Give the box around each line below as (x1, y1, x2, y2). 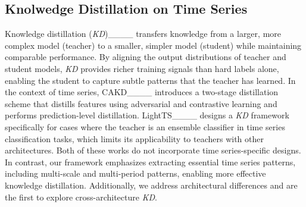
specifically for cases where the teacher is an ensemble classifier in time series (5, 120, 285, 133)
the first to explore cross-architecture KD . (5, 190, 157, 203)
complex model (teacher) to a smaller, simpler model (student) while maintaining (5, 39, 302, 51)
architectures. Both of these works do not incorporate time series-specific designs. (5, 144, 301, 156)
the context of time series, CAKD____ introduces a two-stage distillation (5, 86, 279, 98)
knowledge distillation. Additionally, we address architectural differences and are (5, 178, 298, 191)
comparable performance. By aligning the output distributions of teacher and (5, 51, 286, 63)
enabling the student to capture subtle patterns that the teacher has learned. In (5, 74, 296, 86)
